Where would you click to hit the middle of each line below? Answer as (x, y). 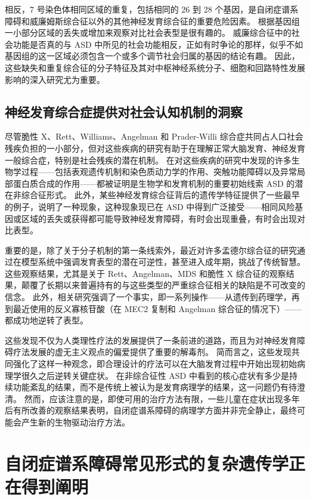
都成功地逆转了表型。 (46, 320)
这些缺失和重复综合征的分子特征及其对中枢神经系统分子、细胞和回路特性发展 (155, 67)
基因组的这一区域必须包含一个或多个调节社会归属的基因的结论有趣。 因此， (152, 56)
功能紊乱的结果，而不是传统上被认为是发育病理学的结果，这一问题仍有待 (155, 387)
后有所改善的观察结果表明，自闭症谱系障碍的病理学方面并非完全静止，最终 (151, 410)
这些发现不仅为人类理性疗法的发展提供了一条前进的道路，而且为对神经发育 (151, 340)
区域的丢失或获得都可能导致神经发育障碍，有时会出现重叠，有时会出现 (159, 218)
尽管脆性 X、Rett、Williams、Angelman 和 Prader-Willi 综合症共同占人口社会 (154, 136)
